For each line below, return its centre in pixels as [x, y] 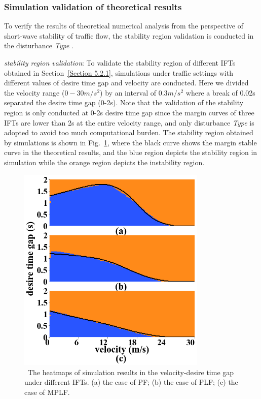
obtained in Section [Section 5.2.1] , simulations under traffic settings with [119, 72]
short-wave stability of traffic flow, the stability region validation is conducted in [129, 35]
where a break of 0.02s [220, 92]
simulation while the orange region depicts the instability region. [104, 162]
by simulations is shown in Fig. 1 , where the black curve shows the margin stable [130, 142]
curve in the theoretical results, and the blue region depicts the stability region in [131, 152]
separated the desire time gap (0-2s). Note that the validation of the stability [124, 102]
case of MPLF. [47, 392]
